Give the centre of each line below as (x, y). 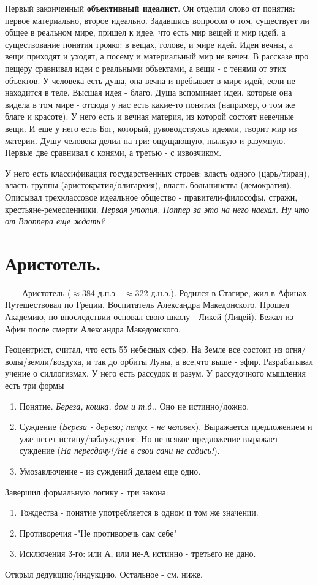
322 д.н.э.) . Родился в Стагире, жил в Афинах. (222, 292)
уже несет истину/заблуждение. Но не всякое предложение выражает (149, 438)
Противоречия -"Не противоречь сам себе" (98, 533)
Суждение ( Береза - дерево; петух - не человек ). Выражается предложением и (166, 426)
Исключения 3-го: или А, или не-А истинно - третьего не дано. (138, 553)
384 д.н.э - (101, 292)
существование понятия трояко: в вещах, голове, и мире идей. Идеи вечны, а (149, 44)
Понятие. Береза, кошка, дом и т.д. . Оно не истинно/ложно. (134, 406)
